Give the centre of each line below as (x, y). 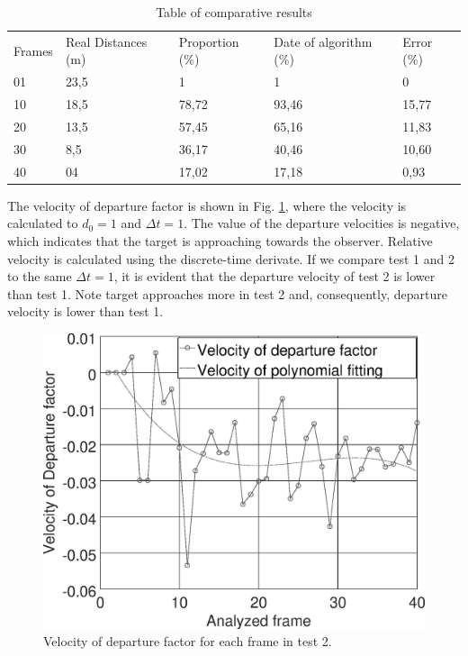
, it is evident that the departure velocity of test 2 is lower (274, 276)
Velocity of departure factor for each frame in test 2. (188, 641)
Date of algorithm (323, 41)
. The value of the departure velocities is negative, (322, 223)
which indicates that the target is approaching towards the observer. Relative (220, 240)
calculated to (43, 223)
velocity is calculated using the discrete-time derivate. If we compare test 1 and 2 (231, 258)
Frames (33, 50)
